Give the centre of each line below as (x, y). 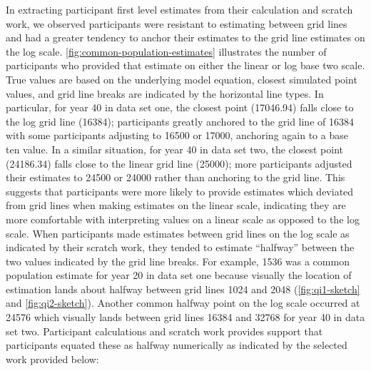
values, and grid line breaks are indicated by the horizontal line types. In (165, 93)
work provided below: (52, 359)
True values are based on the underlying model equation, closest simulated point (182, 79)
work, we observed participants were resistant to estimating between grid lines (177, 23)
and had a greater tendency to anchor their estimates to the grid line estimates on (185, 37)
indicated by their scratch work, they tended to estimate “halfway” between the (180, 247)
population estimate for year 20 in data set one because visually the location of (179, 275)
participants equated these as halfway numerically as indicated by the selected (177, 345)
